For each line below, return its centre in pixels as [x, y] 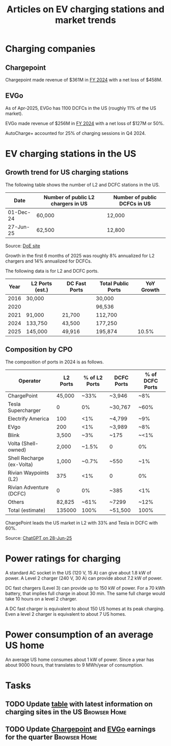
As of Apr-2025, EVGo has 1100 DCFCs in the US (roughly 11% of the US [81, 108]
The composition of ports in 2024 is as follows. [55, 362]
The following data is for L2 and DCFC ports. [52, 271]
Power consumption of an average [79, 634]
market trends [85, 20]
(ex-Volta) [20, 464]
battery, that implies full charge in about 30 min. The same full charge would [85, 593]
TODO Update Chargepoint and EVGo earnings [81, 729]
